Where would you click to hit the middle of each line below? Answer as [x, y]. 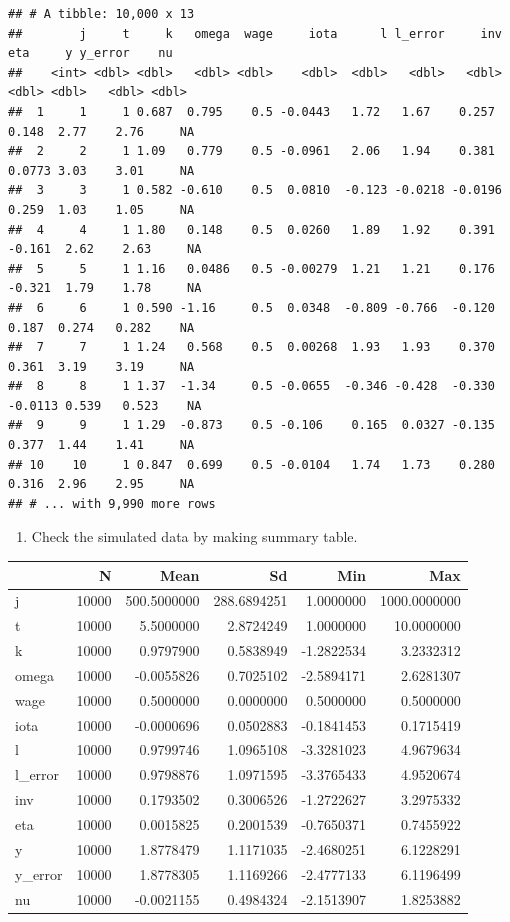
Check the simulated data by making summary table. [194, 536]
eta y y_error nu [90, 53]
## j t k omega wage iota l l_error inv [255, 33]
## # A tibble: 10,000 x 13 [101, 14]
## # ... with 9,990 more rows [112, 503]
